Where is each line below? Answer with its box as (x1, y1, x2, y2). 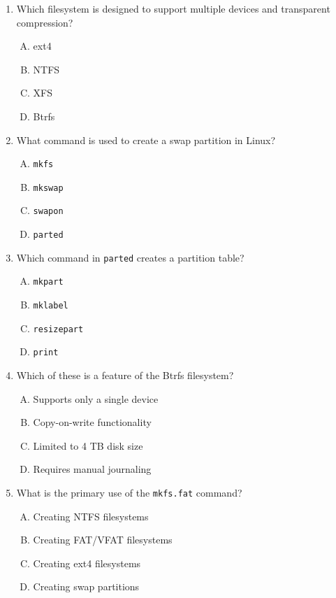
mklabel (33, 301, 68, 311)
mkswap (33, 183, 64, 193)
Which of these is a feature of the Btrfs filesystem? (16, 368, 234, 383)
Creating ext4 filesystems (33, 555, 141, 570)
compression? (16, 15, 73, 29)
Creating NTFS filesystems (33, 508, 149, 523)
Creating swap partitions (33, 579, 140, 594)
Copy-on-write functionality (33, 415, 152, 429)
